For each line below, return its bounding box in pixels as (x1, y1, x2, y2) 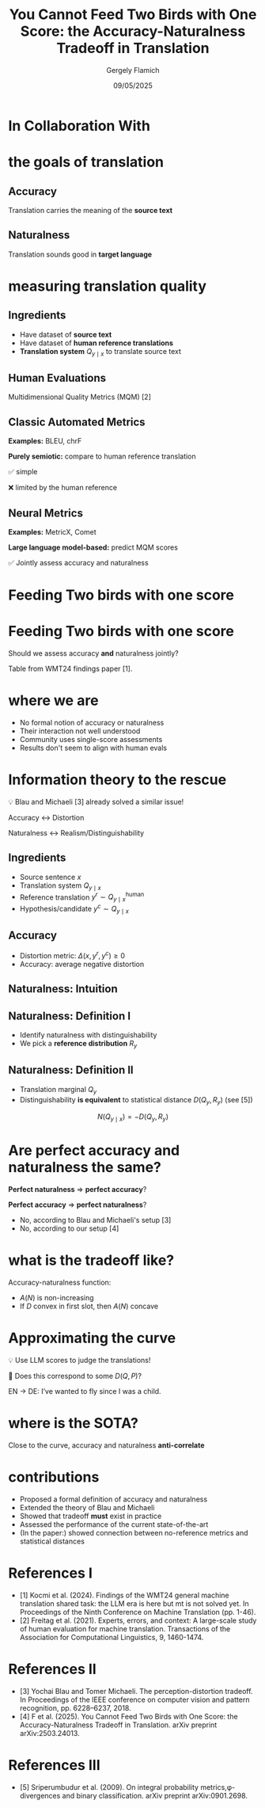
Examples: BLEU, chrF (8, 436, 82, 446)
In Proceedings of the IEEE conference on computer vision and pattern (19, 1695, 250, 1704)
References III (8, 1756, 100, 1774)
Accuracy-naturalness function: (8, 1277, 112, 1288)
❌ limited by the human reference (8, 483, 117, 493)
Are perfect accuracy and (8, 1142, 180, 1159)
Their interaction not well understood (19, 726, 141, 736)
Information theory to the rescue (8, 771, 227, 789)
